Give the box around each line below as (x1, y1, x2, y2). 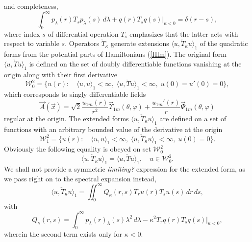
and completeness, (4, 1, 58, 11)
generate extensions (110, 38, 169, 48)
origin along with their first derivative (4, 69, 117, 79)
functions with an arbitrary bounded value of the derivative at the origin (4, 124, 223, 134)
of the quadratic (200, 38, 248, 48)
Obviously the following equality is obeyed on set (4, 144, 151, 154)
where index (4, 28, 40, 39)
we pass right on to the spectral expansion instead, (4, 173, 156, 183)
